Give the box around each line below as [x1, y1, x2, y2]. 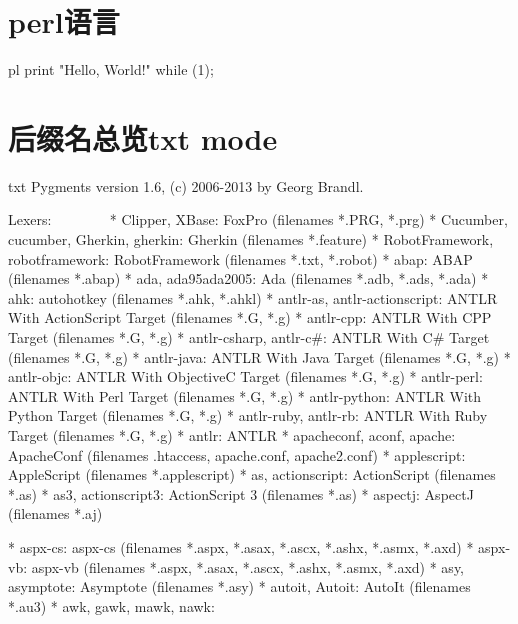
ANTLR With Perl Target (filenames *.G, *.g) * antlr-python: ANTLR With [8, 385, 482, 406]
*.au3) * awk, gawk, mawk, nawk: [8, 595, 215, 616]
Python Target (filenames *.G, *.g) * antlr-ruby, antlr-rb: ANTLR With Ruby [8, 405, 488, 426]
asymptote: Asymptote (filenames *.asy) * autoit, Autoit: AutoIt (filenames [8, 576, 471, 597]
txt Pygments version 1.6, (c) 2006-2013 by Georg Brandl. [8, 175, 364, 196]
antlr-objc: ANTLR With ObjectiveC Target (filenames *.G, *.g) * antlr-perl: [8, 366, 483, 387]
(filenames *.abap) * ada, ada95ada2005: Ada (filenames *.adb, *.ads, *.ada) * [8, 268, 489, 289]
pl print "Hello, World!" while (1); [8, 59, 214, 80]
